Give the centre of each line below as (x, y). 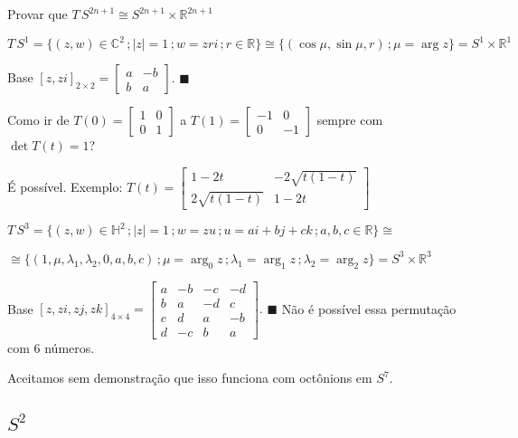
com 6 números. (51, 347)
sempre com (350, 120)
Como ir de (38, 120)
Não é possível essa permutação (369, 308)
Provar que (38, 14)
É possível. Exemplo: (65, 186)
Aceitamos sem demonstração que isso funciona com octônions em (190, 378)
